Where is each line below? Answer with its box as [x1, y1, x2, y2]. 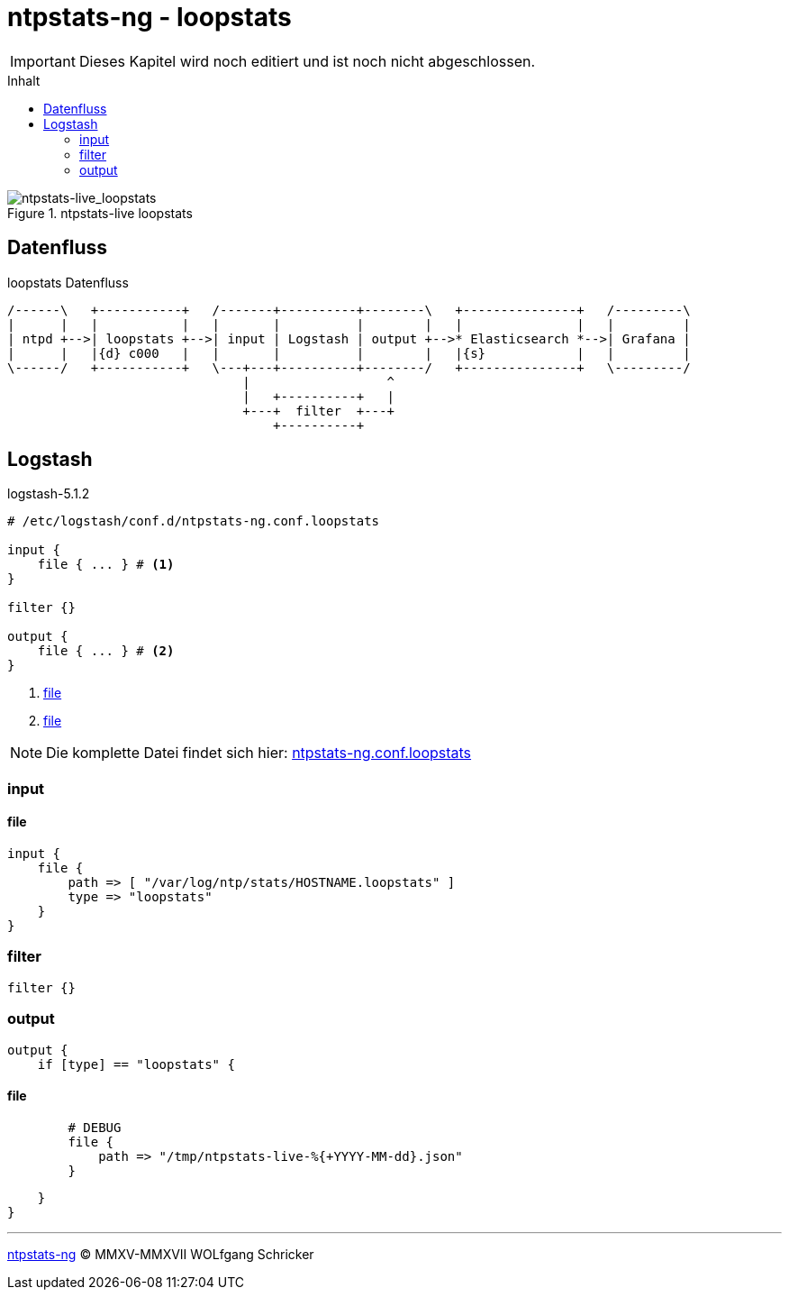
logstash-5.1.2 [7, 486, 90, 502]
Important [10, 51, 76, 70]
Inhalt [7, 72, 41, 88]
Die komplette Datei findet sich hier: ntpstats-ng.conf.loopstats [46, 744, 472, 763]
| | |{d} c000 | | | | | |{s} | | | [7, 345, 691, 361]
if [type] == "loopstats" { [37, 1056, 235, 1072]
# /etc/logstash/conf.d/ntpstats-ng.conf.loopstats [7, 514, 380, 529]
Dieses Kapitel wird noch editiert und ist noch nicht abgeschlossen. [78, 51, 536, 70]
